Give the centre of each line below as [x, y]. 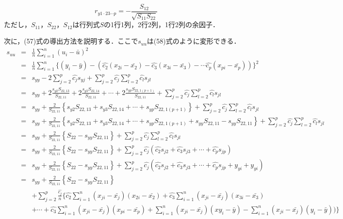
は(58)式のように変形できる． [194, 41]
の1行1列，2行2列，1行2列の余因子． [162, 24]
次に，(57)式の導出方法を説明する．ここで [71, 41]
